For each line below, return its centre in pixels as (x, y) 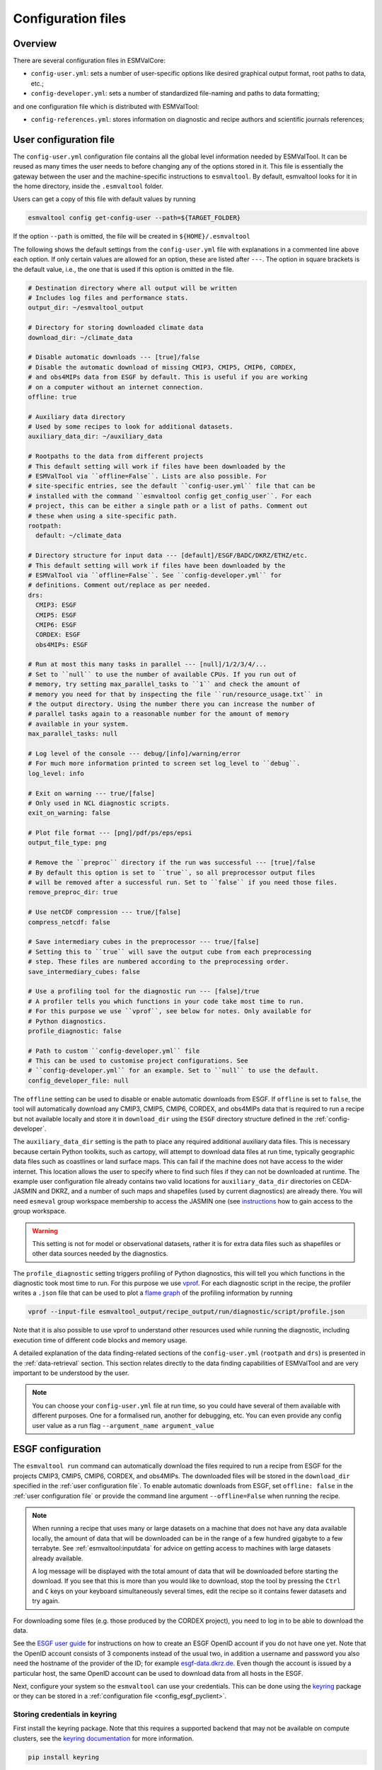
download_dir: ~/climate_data (80, 337)
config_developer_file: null (79, 1080)
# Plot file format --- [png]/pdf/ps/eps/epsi (110, 833)
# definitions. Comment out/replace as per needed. (120, 585)
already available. (58, 1558)
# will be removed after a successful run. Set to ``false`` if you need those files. (183, 883)
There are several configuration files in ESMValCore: (89, 61)
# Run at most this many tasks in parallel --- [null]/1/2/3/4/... (147, 664)
